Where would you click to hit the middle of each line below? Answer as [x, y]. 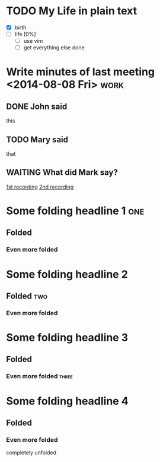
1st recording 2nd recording [40, 187]
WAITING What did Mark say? [62, 173]
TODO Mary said [37, 139]
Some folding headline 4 [67, 401]
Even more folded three [39, 376]
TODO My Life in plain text [72, 11]
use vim [33, 41]
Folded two [27, 296]
